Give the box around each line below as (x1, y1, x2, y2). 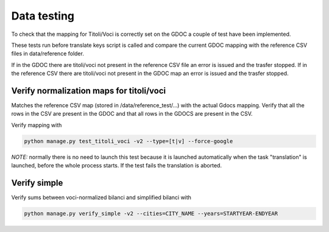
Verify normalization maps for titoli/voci (11, 85, 166, 96)
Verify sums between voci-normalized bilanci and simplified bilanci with (11, 194, 192, 201)
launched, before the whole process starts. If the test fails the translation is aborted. (11, 162, 222, 169)
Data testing (11, 9, 75, 23)
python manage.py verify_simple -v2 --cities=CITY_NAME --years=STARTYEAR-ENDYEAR (24, 210, 278, 217)
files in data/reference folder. (11, 50, 85, 57)
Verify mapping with (11, 121, 62, 128)
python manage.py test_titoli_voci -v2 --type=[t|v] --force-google (24, 138, 233, 144)
